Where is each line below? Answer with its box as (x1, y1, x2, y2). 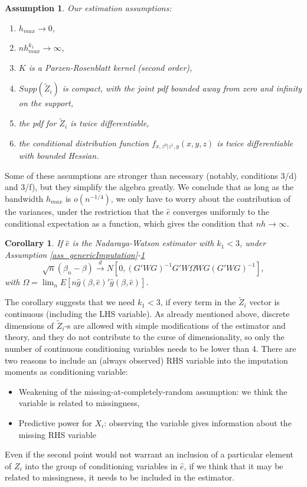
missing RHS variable (18, 428, 96, 440)
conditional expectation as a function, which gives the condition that (5, 217, 253, 229)
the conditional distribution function (18, 136, 149, 149)
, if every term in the (160, 296, 236, 308)
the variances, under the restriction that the (5, 205, 164, 218)
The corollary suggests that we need (5, 296, 135, 308)
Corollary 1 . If (5, 237, 63, 249)
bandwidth (5, 192, 44, 205)
